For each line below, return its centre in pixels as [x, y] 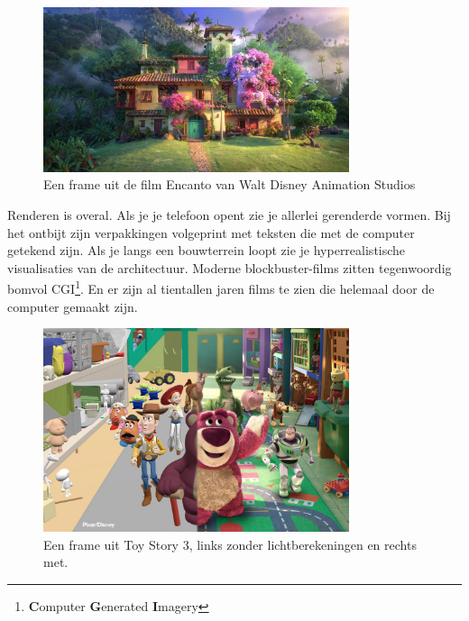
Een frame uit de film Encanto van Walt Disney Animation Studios [230, 184]
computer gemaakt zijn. [73, 306]
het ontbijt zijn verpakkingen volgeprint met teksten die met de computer [211, 232]
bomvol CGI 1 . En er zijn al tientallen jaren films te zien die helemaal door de [221, 287]
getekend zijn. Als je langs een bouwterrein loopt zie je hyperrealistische [207, 250]
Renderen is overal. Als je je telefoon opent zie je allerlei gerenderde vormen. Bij [229, 214]
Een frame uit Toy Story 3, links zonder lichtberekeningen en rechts [230, 544]
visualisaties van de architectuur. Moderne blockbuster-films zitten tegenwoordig [230, 267]
